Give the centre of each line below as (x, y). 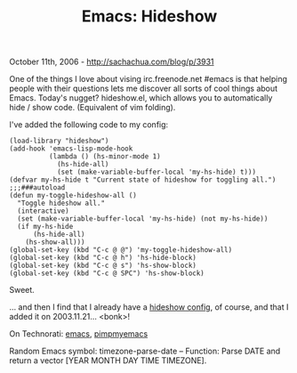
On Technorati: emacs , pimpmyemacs (79, 334)
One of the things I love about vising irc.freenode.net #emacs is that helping (148, 79)
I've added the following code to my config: (89, 125)
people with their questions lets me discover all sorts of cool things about (144, 89)
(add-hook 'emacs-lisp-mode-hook (71, 149)
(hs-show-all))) (56, 242)
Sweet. (22, 290)
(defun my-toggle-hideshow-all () (73, 196)
